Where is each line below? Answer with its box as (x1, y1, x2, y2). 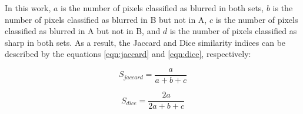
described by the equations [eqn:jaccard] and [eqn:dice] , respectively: (5, 48, 251, 60)
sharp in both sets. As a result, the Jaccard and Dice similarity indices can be (5, 36, 286, 48)
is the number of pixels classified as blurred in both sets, (61, 2, 264, 14)
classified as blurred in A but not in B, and (5, 25, 161, 37)
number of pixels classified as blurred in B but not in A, (5, 13, 207, 25)
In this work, (5, 2, 51, 14)
